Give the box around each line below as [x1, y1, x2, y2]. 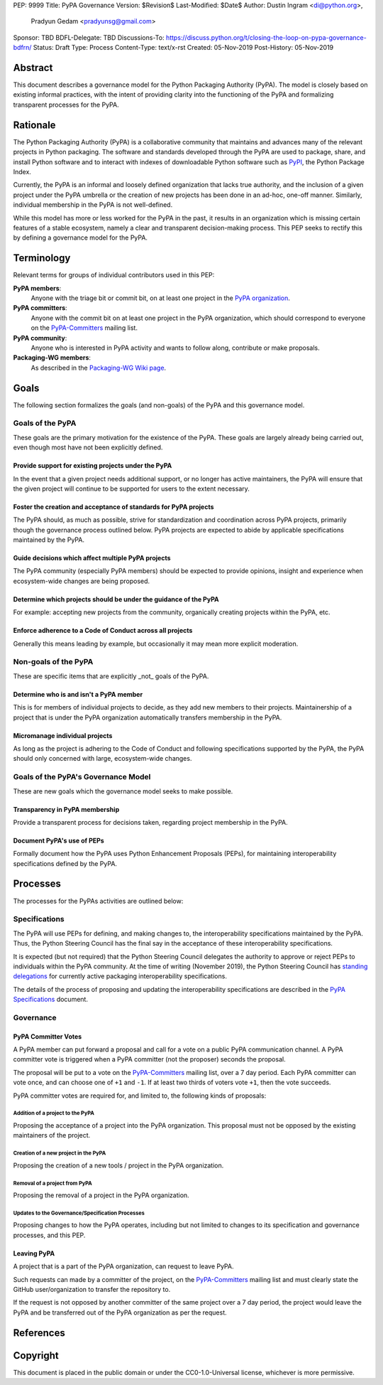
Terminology [13, 252, 71, 264]
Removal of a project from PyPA [13, 1180, 92, 1187]
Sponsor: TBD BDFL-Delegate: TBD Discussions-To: [13, 33, 165, 42]
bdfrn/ [13, 43, 32, 52]
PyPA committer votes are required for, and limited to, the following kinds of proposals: [13, 1091, 267, 1100]
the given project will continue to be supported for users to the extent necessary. [13, 484, 250, 493]
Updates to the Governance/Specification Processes [13, 1209, 145, 1216]
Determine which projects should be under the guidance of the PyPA [13, 594, 219, 604]
